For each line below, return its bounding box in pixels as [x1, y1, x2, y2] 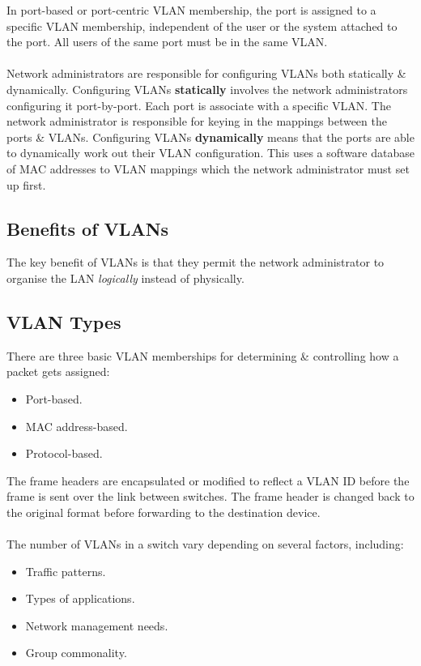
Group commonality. [25, 644, 127, 661]
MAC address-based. [25, 417, 128, 434]
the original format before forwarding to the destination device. [6, 503, 321, 520]
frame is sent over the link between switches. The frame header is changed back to [6, 488, 415, 505]
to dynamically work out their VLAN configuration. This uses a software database [6, 144, 415, 161]
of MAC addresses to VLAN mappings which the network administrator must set [6, 160, 410, 177]
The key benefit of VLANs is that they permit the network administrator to [6, 254, 385, 271]
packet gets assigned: [6, 363, 110, 380]
